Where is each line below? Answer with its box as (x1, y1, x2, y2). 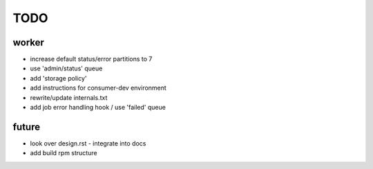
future (12, 121, 41, 132)
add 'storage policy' (30, 74, 87, 82)
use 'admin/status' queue (30, 64, 103, 72)
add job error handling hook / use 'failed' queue (30, 103, 166, 112)
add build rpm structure (30, 149, 97, 157)
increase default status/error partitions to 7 (30, 55, 153, 63)
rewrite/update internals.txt (30, 93, 108, 101)
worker (12, 37, 45, 48)
